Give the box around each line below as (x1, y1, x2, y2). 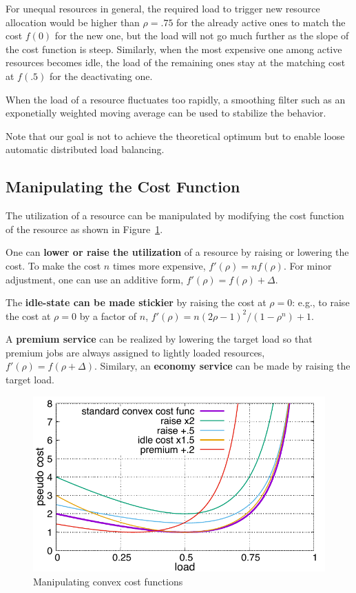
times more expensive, (112, 258, 206, 272)
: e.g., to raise (292, 295, 350, 310)
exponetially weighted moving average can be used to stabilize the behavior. (6, 105, 326, 120)
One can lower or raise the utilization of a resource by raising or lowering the (6, 245, 349, 259)
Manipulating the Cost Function (6, 176, 240, 197)
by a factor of (79, 308, 137, 323)
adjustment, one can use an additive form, (6, 272, 184, 286)
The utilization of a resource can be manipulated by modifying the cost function (6, 208, 344, 223)
